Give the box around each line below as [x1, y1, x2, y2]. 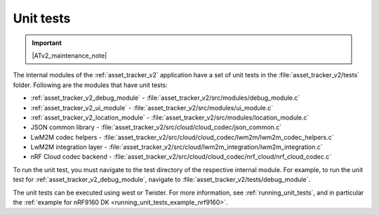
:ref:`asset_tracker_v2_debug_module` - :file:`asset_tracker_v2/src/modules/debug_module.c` [30, 93, 300, 102]
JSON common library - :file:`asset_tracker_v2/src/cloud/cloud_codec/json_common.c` [30, 123, 282, 131]
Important [32, 39, 62, 47]
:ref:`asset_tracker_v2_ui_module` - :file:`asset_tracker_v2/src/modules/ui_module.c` [30, 103, 274, 112]
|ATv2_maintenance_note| [32, 51, 107, 60]
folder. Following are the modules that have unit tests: [13, 81, 168, 89]
